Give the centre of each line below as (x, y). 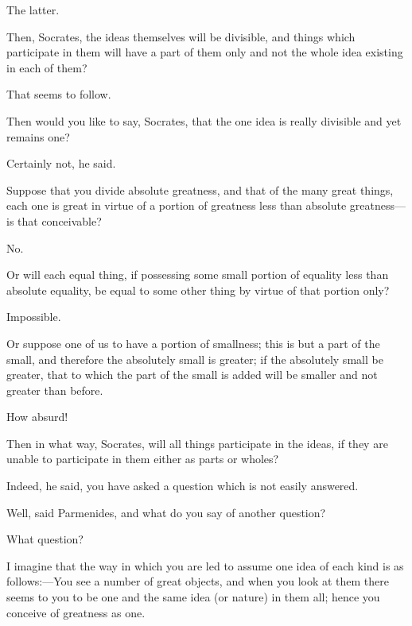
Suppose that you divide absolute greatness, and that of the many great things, (200, 189)
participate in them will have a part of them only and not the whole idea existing (205, 52)
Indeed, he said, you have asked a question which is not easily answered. (183, 486)
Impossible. (34, 317)
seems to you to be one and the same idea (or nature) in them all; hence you (193, 597)
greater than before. (55, 390)
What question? (45, 539)
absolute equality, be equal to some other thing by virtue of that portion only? (198, 290)
